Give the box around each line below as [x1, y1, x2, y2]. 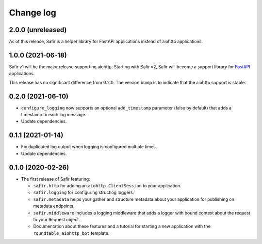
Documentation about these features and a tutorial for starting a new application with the [33, 223, 211, 229]
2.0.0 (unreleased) [9, 26, 67, 34]
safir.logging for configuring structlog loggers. [33, 189, 134, 196]
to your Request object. [33, 216, 80, 222]
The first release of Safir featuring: [21, 176, 91, 182]
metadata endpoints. [33, 203, 75, 209]
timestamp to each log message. [21, 112, 87, 118]
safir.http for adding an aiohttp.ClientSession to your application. [33, 183, 181, 189]
